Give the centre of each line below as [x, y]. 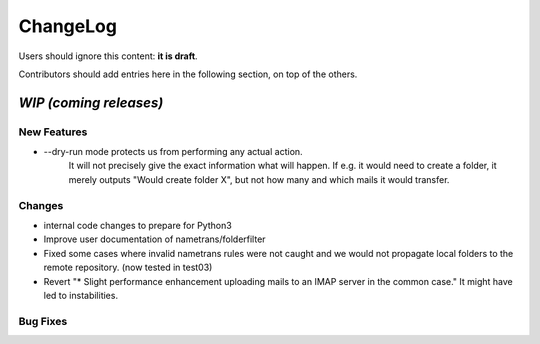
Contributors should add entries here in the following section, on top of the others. [188, 74]
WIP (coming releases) [91, 102]
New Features [53, 132]
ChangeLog [67, 26]
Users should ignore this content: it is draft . [108, 56]
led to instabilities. [81, 295]
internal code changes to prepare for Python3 [137, 226]
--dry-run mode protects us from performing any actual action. [173, 152]
